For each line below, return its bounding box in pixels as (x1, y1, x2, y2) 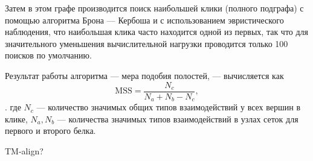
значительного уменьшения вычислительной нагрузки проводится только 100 (5, 37, 288, 49)
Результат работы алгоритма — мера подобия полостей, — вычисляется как (5, 69, 284, 81)
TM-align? (5, 144, 44, 157)
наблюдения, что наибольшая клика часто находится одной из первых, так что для (5, 25, 309, 38)
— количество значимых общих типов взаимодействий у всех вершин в (36, 101, 301, 113)
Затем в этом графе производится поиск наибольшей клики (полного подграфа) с (5, 2, 304, 14)
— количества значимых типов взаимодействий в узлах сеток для (57, 112, 298, 125)
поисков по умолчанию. (5, 49, 92, 62)
